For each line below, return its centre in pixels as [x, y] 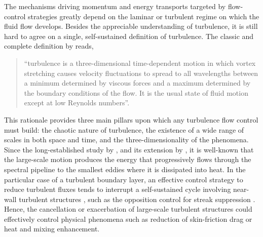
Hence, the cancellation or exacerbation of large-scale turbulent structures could [128, 209]
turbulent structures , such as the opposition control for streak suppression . [137, 199]
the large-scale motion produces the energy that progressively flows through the [128, 159]
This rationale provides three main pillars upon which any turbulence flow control [131, 119]
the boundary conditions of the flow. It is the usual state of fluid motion [136, 92]
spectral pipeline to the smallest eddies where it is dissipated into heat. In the [125, 169]
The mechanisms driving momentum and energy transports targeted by [115, 6]
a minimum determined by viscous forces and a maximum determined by [137, 83]
